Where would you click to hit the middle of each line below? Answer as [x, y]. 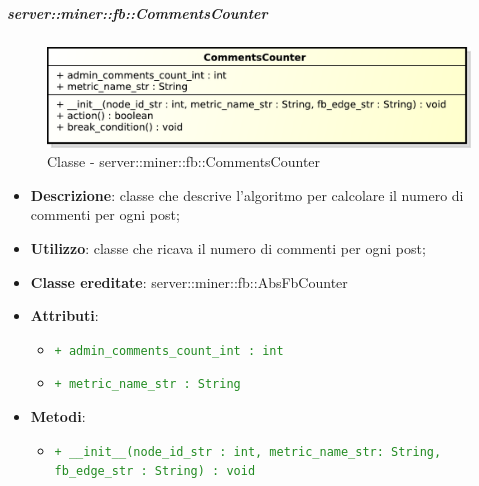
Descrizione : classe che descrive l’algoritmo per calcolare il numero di [247, 194]
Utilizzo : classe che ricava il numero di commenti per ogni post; [228, 247]
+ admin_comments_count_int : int [169, 350]
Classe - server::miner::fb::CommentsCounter [184, 161]
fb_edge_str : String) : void [155, 471]
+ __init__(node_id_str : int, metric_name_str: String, [248, 451]
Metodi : [58, 416]
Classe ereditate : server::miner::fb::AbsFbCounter [189, 281]
